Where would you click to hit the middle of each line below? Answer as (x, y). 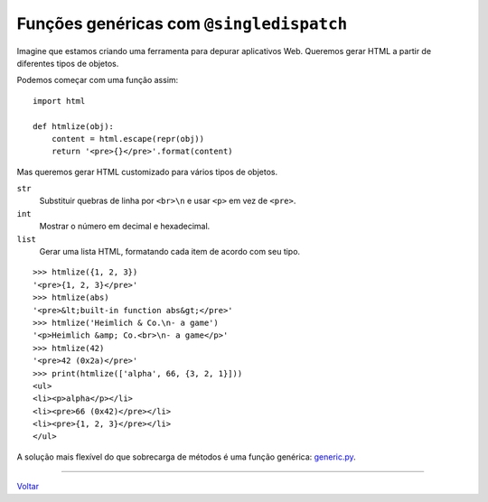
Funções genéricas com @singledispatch (182, 23)
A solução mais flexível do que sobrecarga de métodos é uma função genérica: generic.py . (186, 457)
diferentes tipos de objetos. (68, 63)
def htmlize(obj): (74, 126)
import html (59, 101)
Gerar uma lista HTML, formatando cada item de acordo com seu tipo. (170, 252)
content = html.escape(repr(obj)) (128, 139)
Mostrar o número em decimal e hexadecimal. (125, 227)
